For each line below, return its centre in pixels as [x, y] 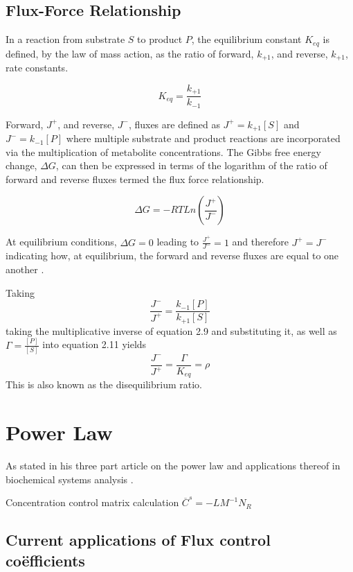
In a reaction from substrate [65, 39]
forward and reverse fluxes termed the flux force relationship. [135, 179]
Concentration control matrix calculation [92, 502]
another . [25, 269]
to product [160, 39]
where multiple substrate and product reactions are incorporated [203, 138]
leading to [178, 242]
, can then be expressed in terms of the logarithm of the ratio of [191, 165]
